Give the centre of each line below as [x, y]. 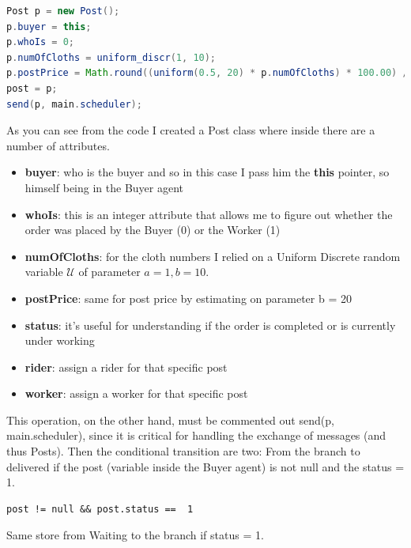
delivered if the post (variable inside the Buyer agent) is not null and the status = [205, 466]
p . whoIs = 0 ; [40, 42]
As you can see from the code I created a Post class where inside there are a [191, 130]
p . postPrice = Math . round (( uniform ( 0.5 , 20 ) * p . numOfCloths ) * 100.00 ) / [207, 73]
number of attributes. [58, 145]
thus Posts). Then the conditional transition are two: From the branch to [183, 451]
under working [60, 340]
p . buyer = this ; [49, 26]
